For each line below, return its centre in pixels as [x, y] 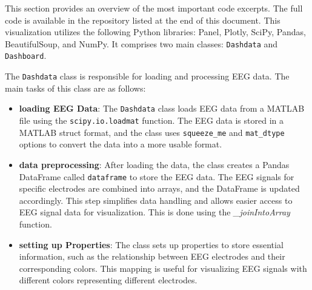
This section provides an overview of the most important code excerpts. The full [154, 8]
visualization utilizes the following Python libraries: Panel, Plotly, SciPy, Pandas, [155, 32]
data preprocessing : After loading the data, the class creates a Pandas [154, 164]
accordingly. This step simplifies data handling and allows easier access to [156, 200]
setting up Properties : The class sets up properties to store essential [151, 244]
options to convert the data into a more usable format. [121, 144]
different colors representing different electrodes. [108, 280]
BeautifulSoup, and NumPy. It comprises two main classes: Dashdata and [141, 43]
